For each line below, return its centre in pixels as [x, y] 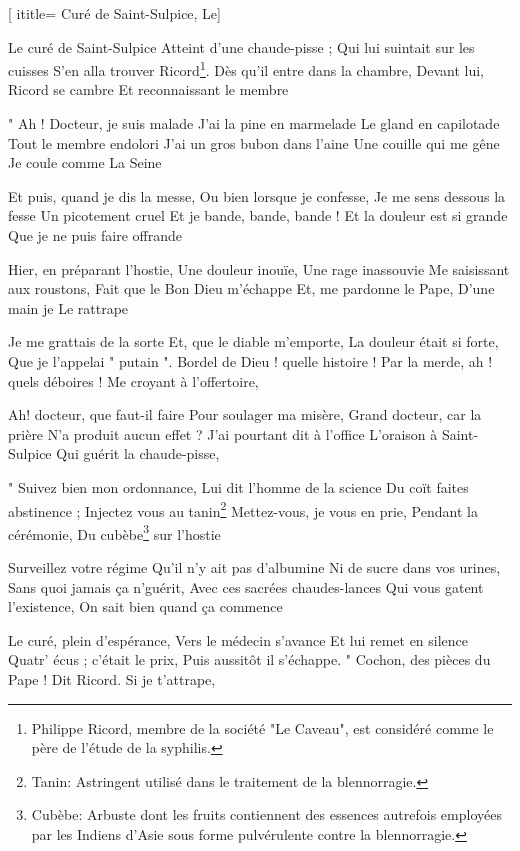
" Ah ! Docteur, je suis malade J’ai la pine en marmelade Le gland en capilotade [254, 123]
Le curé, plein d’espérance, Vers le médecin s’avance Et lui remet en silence [238, 639]
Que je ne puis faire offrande [95, 235]
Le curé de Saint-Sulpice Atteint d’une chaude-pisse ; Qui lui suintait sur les [241, 46]
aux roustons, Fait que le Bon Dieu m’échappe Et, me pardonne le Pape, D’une [251, 288]
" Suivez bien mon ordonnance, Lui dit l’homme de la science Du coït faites [238, 486]
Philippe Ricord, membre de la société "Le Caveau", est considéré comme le [262, 727]
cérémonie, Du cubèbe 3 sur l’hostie [114, 532]
